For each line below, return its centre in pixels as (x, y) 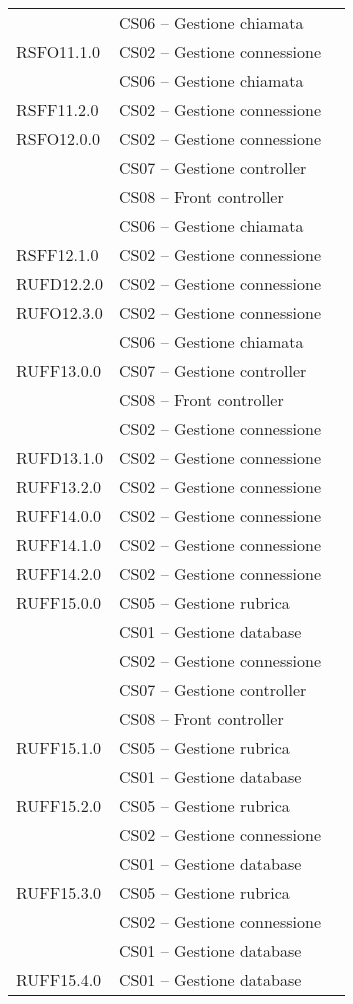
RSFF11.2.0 (57, 109)
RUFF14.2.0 (59, 573)
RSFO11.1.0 (58, 51)
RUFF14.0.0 (59, 515)
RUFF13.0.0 (59, 370)
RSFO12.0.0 (58, 138)
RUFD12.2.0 (59, 283)
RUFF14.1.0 (59, 544)
